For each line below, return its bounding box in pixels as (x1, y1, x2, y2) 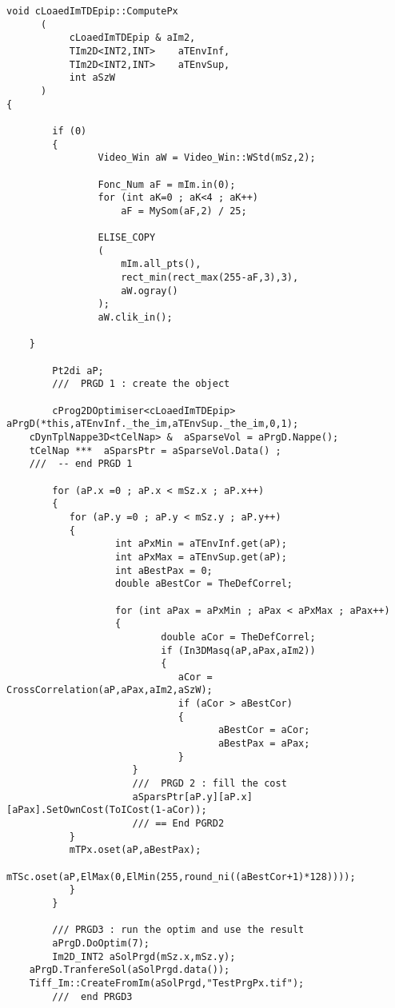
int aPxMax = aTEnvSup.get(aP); (115, 551, 287, 563)
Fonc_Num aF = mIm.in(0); (98, 178, 236, 190)
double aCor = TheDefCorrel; (161, 631, 316, 643)
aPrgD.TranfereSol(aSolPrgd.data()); (29, 964, 230, 976)
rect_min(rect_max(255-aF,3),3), (121, 272, 299, 284)
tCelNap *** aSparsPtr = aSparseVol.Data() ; (29, 444, 281, 456)
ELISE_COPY (98, 232, 156, 244)
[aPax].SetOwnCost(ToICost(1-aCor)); (6, 804, 207, 816)
